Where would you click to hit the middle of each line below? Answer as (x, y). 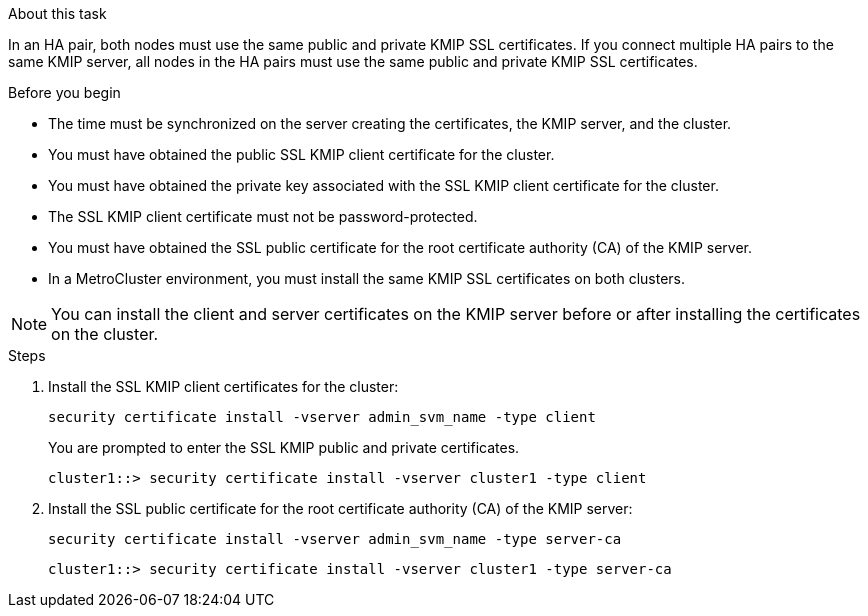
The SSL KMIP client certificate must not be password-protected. (263, 216)
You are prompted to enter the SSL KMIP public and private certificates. (284, 447)
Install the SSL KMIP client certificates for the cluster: (223, 386)
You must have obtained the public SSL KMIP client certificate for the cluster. (301, 154)
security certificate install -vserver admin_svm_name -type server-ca (335, 539)
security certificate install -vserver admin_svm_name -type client (322, 417)
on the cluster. (105, 334)
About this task (57, 13)
